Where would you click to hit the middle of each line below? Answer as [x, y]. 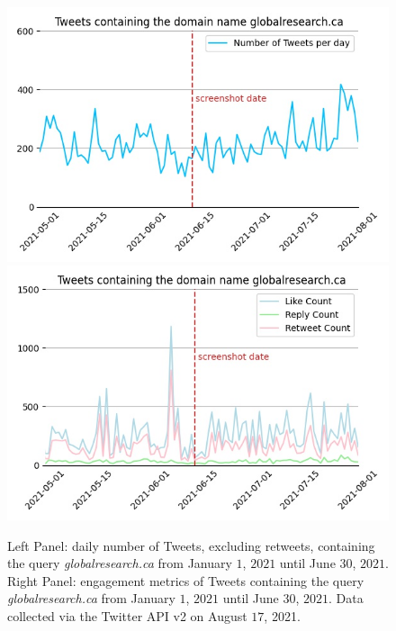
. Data [346, 598]
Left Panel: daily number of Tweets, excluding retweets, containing [191, 545]
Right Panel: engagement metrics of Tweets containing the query [186, 580]
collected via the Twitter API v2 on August [127, 615]
